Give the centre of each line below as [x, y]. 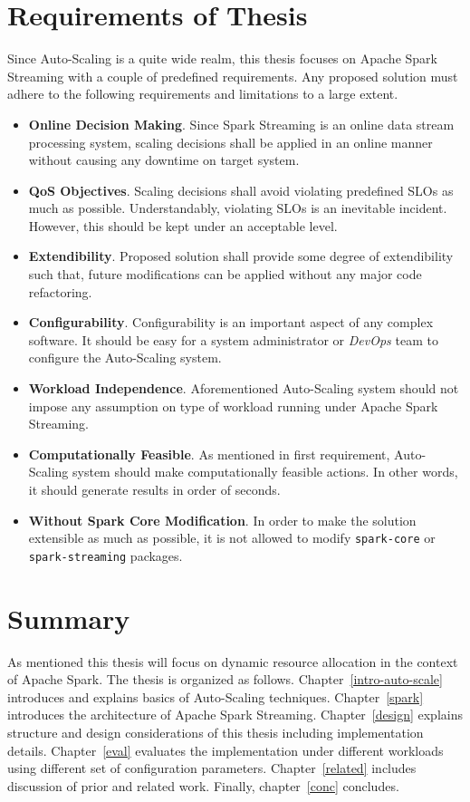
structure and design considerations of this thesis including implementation [216, 732]
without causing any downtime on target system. [164, 160]
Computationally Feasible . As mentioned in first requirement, [209, 454]
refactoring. [60, 291]
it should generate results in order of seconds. [154, 489]
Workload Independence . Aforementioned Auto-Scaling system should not [244, 388]
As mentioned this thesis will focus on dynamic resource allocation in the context [233, 661]
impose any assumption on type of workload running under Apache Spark [233, 406]
